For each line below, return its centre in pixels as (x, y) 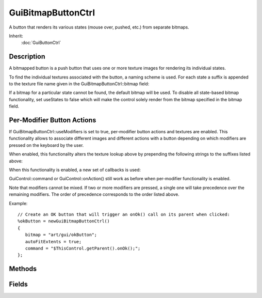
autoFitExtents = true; (53, 242)
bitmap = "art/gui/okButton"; (61, 235)
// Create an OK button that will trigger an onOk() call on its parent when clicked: (124, 214)
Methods (23, 269)
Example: (18, 203)
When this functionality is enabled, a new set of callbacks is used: (75, 170)
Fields (18, 284)
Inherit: (16, 36)
